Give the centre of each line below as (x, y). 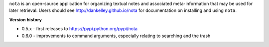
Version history (26, 19)
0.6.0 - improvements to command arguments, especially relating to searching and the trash (116, 36)
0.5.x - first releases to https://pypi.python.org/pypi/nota (80, 29)
